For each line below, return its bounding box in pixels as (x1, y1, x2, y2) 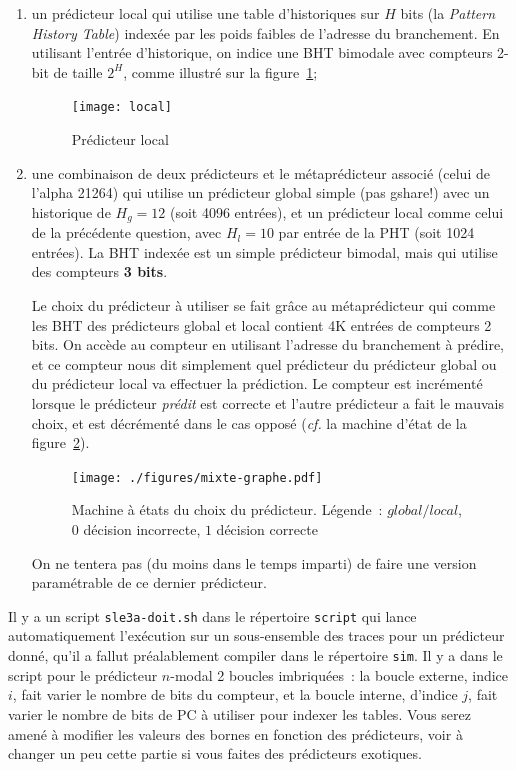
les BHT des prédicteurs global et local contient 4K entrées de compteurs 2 (31, 314, 492, 335)
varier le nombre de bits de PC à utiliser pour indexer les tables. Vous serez (8, 703, 471, 724)
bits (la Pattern (400, 3, 496, 23)
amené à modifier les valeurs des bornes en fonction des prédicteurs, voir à (8, 723, 463, 744)
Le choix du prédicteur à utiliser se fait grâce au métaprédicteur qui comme (31, 295, 496, 316)
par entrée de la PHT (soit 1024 (278, 222, 475, 243)
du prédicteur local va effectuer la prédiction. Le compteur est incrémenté (31, 373, 483, 394)
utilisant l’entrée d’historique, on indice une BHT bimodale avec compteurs (31, 42, 493, 63)
